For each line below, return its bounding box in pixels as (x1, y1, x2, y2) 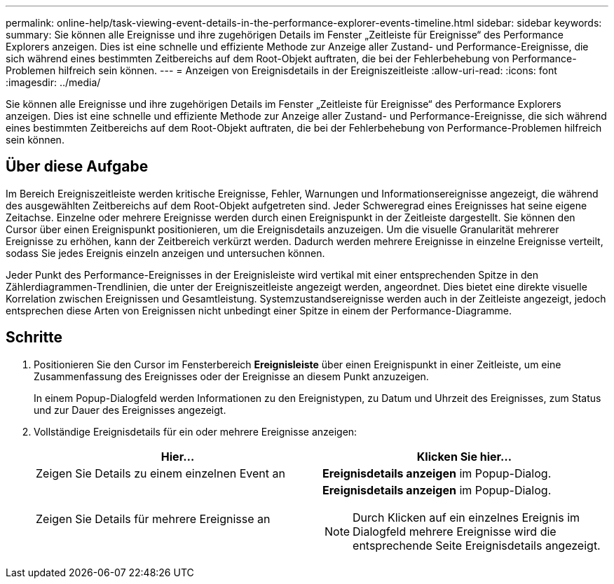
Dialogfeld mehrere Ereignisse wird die (353, 524, 557, 538)
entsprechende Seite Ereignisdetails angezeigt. (353, 538, 601, 552)
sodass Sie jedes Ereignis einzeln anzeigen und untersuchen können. (6, 246, 325, 259)
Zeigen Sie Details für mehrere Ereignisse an (36, 511, 271, 526)
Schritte (6, 328, 62, 347)
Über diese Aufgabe (6, 158, 149, 176)
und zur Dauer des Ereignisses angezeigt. (34, 403, 226, 416)
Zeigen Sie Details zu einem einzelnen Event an (36, 466, 285, 480)
